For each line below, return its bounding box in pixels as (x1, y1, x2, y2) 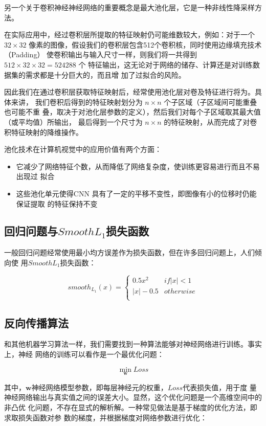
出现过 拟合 (16, 171, 55, 182)
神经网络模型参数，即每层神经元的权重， (31, 382, 168, 392)
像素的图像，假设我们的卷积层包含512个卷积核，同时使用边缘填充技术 (29, 39, 262, 50)
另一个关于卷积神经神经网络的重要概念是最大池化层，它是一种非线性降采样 (4, 2, 255, 12)
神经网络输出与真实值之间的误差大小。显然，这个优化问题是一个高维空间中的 (4, 392, 262, 402)
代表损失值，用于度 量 (183, 382, 257, 392)
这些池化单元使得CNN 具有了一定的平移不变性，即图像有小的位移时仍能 (16, 188, 257, 198)
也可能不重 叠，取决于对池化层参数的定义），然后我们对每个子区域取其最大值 (4, 106, 261, 117)
